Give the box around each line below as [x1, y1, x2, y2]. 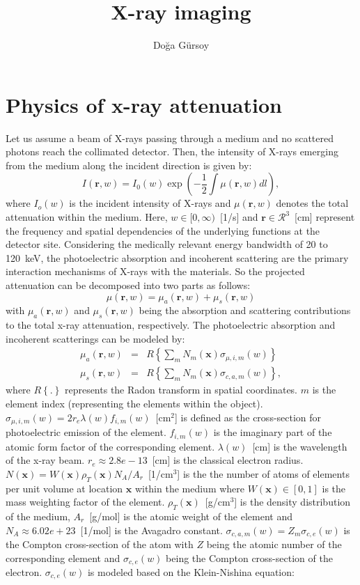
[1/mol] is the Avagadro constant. [80, 522, 223, 537]
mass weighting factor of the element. [6, 494, 165, 509]
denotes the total [276, 196, 349, 210]
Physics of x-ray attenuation [6, 90, 282, 118]
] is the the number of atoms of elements [177, 466, 350, 481]
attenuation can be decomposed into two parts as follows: [6, 278, 251, 292]
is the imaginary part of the [213, 425, 332, 439]
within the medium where [134, 481, 245, 495]
